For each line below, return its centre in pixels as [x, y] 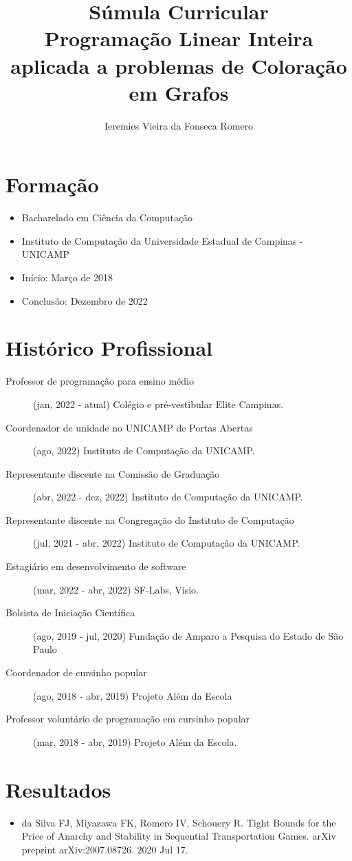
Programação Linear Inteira [179, 38]
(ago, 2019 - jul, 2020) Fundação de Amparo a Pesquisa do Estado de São [188, 635]
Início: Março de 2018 [67, 277]
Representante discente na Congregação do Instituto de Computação [150, 519]
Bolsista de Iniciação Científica [70, 612]
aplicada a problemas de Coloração [179, 65]
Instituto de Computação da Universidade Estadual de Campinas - [162, 240]
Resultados [58, 789]
